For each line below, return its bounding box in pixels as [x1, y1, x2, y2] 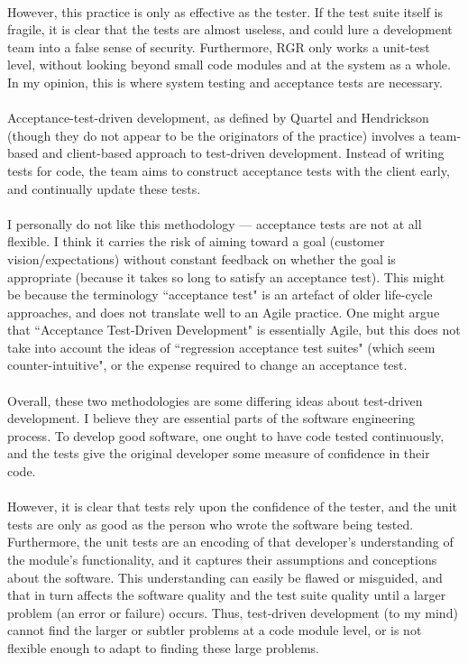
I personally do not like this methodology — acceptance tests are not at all [7, 214, 422, 233]
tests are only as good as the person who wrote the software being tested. [7, 514, 414, 533]
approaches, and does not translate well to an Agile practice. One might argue [7, 302, 440, 321]
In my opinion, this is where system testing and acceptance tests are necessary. [7, 72, 443, 91]
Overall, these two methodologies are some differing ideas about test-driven [7, 391, 423, 410]
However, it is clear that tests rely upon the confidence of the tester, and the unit [7, 497, 457, 516]
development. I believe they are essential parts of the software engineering [7, 409, 415, 428]
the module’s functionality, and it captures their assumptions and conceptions [7, 550, 437, 568]
